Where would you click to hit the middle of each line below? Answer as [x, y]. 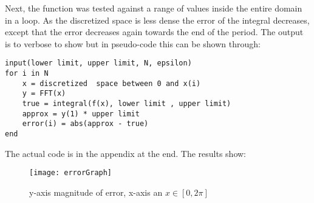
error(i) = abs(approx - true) [85, 124]
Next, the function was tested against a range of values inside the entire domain [154, 8]
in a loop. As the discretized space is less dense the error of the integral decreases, [157, 20]
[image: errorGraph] [71, 173]
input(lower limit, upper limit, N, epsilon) [98, 63]
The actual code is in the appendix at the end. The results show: [125, 153]
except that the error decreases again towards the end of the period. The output [154, 32]
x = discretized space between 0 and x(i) [111, 83]
